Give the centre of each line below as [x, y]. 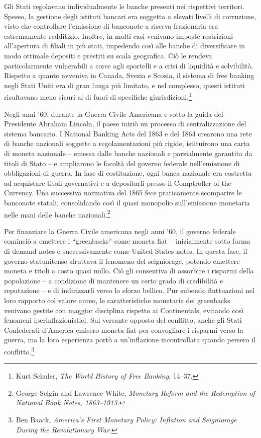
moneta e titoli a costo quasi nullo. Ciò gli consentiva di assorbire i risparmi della [129, 271]
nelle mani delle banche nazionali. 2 [57, 213]
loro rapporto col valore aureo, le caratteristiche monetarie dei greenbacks [117, 300]
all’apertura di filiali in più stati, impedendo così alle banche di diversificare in [124, 46]
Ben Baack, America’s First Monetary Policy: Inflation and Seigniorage [126, 419]
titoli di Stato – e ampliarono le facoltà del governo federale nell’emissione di [122, 163]
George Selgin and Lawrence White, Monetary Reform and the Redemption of [135, 392]
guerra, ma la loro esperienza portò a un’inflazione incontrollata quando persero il [130, 340]
